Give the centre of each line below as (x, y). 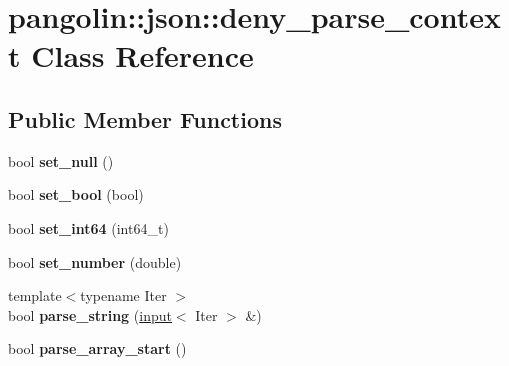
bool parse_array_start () (97, 348)
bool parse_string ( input (90, 314)
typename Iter (123, 295)
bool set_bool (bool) (76, 194)
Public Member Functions (145, 118)
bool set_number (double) (95, 261)
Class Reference (142, 55)
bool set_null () (61, 160)
